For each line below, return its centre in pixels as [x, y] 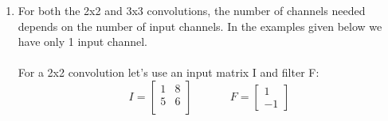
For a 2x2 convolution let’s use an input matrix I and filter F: [169, 72]
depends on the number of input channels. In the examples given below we [200, 26]
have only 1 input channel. [82, 42]
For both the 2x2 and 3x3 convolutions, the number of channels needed [192, 10]
